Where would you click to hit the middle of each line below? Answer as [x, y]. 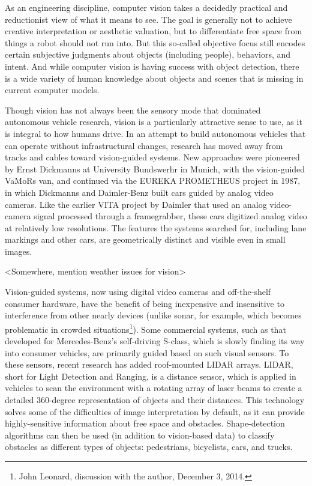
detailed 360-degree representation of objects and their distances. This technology [155, 400]
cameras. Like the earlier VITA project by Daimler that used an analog [136, 204]
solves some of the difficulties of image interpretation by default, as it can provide [155, 411]
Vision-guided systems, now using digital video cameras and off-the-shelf [138, 292]
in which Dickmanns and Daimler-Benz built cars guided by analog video [139, 192]
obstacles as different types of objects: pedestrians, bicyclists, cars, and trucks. [149, 447]
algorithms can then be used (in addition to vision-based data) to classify [140, 435]
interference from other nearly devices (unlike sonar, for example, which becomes [153, 315]
